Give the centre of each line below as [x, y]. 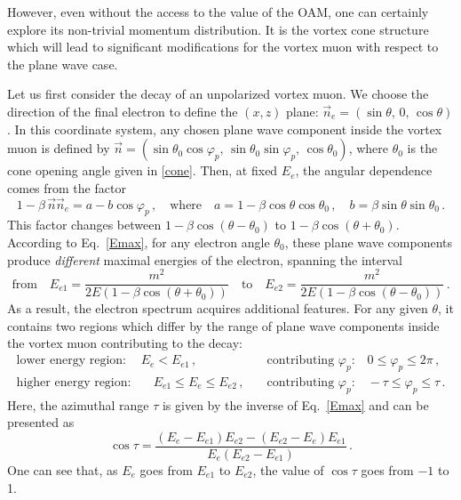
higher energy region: [74, 382]
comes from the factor [67, 187]
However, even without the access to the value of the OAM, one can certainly [218, 12]
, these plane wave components [368, 242]
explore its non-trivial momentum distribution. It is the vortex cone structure [218, 29]
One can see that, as [63, 469]
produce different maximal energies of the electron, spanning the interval [205, 259]
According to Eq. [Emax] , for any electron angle [139, 242]
